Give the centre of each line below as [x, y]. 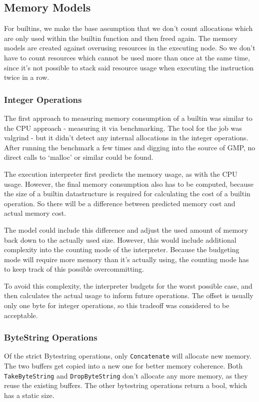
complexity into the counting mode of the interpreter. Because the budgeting [122, 249]
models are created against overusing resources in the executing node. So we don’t [130, 48]
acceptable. [21, 315]
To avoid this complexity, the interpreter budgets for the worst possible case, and [128, 285]
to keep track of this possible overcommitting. [74, 269]
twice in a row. [27, 77]
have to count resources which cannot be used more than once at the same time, [127, 57]
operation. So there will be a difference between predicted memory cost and [120, 203]
